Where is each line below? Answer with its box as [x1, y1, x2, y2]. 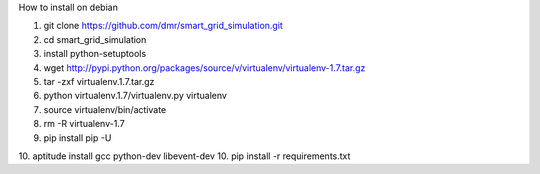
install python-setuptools [43, 48, 147, 60]
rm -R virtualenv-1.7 [43, 118, 125, 130]
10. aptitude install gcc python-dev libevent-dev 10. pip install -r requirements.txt [18, 150, 351, 162]
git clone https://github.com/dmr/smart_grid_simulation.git [43, 20, 284, 32]
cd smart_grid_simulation [43, 33, 147, 45]
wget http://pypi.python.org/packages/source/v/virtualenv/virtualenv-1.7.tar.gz [43, 61, 366, 74]
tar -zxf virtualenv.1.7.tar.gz [43, 75, 155, 87]
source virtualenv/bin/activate [43, 103, 167, 115]
